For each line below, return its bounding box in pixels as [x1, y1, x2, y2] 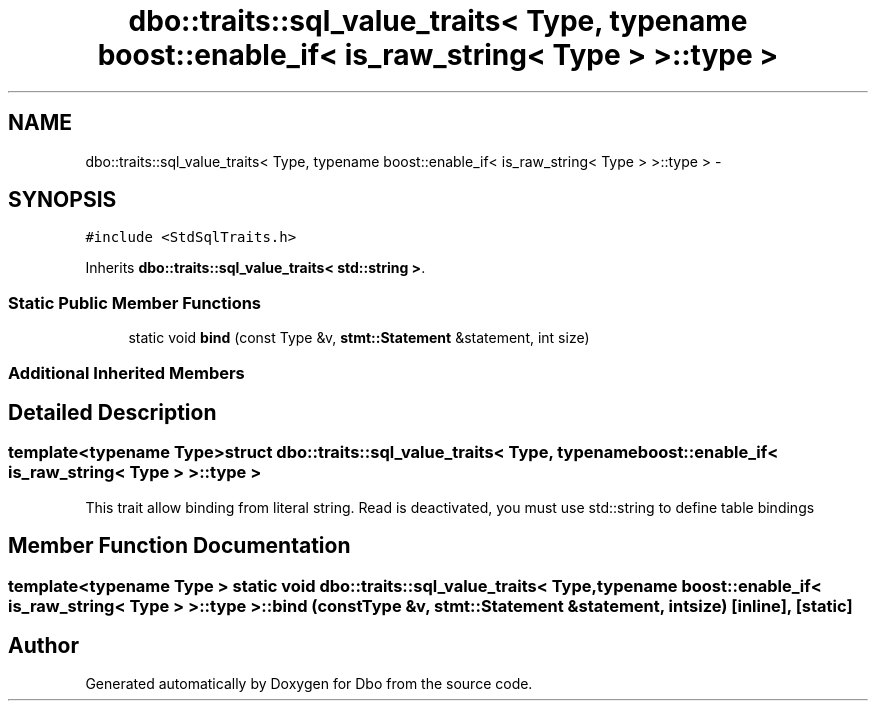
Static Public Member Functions [8, 292, 262, 313]
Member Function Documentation [8, 533, 351, 559]
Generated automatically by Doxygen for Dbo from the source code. [85, 675, 533, 693]
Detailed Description [8, 399, 217, 425]
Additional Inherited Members [8, 362, 245, 383]
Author [8, 633, 79, 659]
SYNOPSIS [8, 187, 117, 213]
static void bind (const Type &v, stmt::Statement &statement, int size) [128, 329, 590, 347]
